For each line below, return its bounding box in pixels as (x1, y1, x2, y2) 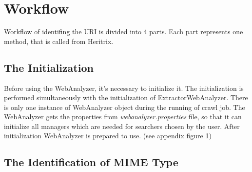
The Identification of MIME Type (4, 154, 178, 170)
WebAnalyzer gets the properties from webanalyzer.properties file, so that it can (4, 111, 242, 122)
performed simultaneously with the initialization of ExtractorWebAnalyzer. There (4, 92, 248, 103)
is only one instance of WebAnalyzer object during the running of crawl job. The (4, 102, 245, 112)
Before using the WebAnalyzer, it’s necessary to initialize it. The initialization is (4, 83, 244, 93)
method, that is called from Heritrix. (4, 36, 114, 46)
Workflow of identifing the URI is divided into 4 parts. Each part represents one (4, 26, 243, 37)
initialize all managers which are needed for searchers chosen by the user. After (4, 121, 240, 131)
